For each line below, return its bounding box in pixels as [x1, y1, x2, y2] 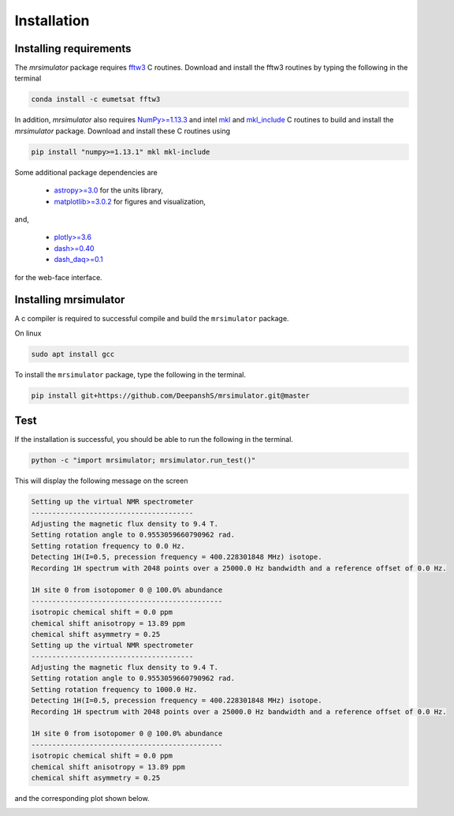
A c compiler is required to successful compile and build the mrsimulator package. [14, 314, 289, 324]
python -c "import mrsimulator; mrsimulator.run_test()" [31, 456, 256, 465]
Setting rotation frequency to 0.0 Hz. [31, 541, 185, 550]
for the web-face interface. [14, 272, 102, 282]
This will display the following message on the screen [14, 476, 188, 485]
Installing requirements [14, 42, 132, 55]
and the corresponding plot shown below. [14, 793, 150, 803]
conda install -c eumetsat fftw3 [31, 95, 161, 104]
